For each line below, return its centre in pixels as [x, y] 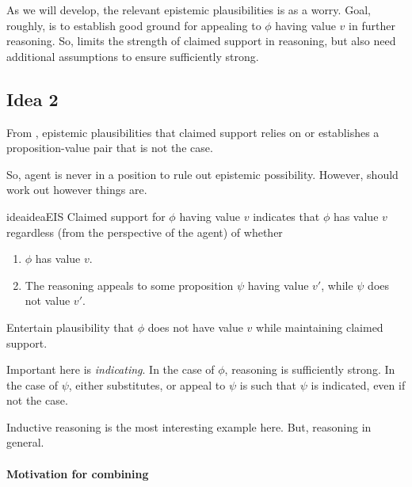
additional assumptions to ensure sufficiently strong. [133, 56]
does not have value [195, 327]
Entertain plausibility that [70, 327]
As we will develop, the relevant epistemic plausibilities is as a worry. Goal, [189, 10]
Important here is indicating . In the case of [111, 369]
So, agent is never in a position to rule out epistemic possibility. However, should [202, 174]
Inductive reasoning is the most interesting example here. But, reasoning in [189, 426]
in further [372, 25]
